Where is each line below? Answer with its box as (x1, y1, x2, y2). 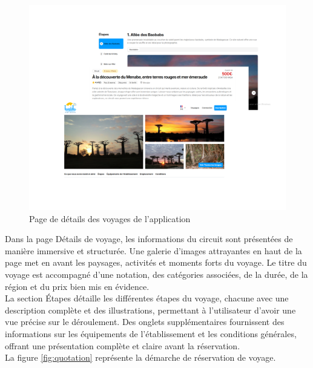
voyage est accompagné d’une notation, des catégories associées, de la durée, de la (5, 268, 308, 281)
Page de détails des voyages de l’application (29, 212, 191, 225)
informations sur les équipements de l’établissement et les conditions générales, (5, 327, 297, 340)
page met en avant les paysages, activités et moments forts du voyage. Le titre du (5, 256, 307, 269)
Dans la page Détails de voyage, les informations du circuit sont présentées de (5, 232, 293, 245)
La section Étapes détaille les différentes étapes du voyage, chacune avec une (5, 292, 289, 304)
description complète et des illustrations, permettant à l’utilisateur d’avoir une (5, 303, 296, 316)
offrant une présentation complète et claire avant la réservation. (5, 339, 240, 352)
